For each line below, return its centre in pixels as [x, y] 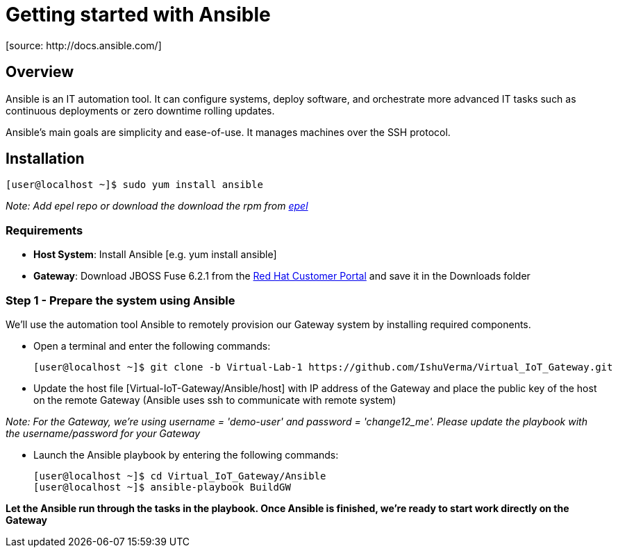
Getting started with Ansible [138, 15]
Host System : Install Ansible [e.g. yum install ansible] [155, 255]
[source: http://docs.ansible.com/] [84, 45]
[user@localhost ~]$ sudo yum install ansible [134, 185]
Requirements [44, 230]
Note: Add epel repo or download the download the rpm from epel [157, 206]
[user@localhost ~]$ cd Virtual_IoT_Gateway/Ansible [180, 476]
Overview [40, 72]
